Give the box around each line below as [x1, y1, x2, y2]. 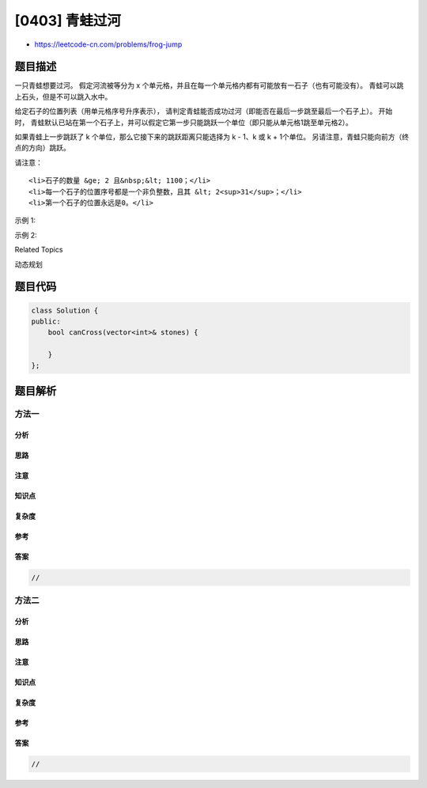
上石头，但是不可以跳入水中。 [14, 92, 112, 101]
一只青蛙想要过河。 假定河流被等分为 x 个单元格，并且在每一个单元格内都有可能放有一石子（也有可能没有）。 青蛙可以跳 [14, 81, 404, 90]
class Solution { [31, 305, 99, 315]
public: [31, 316, 61, 326]
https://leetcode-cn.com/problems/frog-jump [34, 40, 183, 49]
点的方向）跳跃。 [14, 143, 70, 153]
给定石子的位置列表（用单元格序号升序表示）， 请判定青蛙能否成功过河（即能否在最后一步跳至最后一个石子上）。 [14, 107, 377, 116]
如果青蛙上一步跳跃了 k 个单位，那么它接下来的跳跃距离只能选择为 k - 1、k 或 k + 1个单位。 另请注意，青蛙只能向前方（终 [14, 132, 410, 142]
